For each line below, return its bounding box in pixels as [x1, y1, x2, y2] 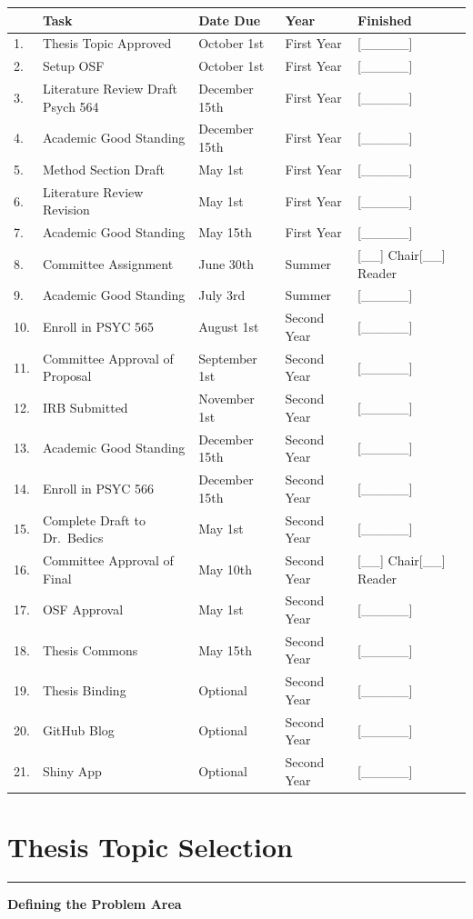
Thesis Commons [42, 640, 138, 659]
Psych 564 [42, 96, 99, 115]
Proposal [42, 366, 92, 385]
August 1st [198, 317, 259, 336]
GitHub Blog [42, 721, 115, 740]
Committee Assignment [42, 254, 174, 273]
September [198, 348, 257, 367]
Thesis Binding [42, 681, 126, 700]
